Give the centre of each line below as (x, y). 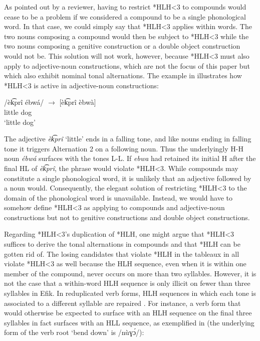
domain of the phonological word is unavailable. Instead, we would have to (118, 197)
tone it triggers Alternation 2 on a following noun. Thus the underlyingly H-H (124, 148)
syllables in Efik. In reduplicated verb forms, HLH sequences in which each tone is (130, 293)
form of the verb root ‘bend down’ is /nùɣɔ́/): (74, 332)
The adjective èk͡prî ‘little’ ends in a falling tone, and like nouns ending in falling (128, 139)
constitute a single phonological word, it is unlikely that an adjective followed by (128, 178)
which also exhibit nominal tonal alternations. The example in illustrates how (123, 75)
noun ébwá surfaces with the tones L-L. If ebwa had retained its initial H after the (130, 158)
